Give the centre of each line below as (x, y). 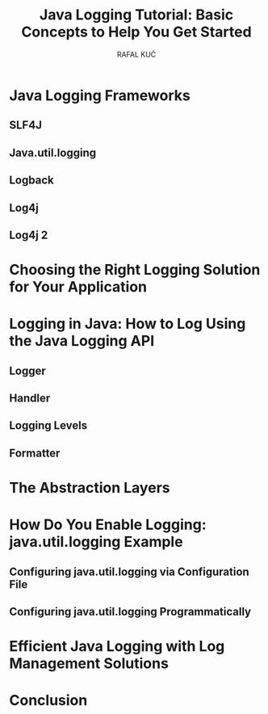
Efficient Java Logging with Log (117, 647)
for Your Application (78, 287)
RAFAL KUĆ (136, 54)
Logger (28, 370)
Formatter (35, 453)
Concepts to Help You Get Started (136, 32)
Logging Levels (48, 426)
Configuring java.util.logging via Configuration (129, 571)
